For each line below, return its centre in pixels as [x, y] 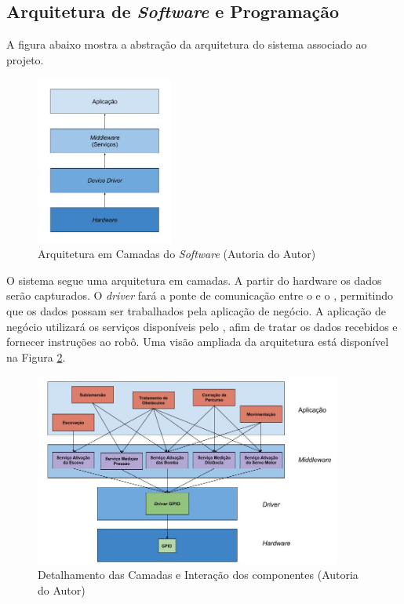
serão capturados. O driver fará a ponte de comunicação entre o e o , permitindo [200, 295]
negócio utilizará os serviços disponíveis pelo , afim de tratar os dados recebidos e [202, 326]
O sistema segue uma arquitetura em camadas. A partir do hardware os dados [194, 280]
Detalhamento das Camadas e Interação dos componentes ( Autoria [198, 575]
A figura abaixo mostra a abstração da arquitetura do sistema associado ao [187, 44]
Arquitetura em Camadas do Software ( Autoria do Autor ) [177, 254]
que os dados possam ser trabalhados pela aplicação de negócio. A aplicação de [196, 311]
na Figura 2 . [36, 357]
